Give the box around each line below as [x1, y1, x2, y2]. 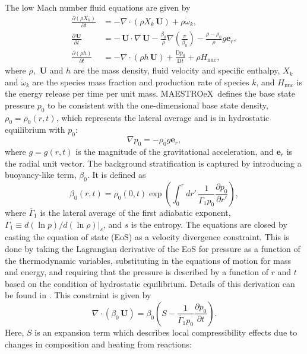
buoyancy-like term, [5, 168, 77, 181]
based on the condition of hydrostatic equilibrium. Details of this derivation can [5, 277, 295, 289]
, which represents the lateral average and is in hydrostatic [56, 111, 270, 123]
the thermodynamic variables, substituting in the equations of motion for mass [5, 254, 292, 266]
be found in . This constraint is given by [5, 289, 151, 301]
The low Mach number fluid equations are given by [5, 1, 191, 13]
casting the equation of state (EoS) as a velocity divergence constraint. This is [5, 231, 290, 243]
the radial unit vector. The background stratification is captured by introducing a [5, 157, 302, 169]
